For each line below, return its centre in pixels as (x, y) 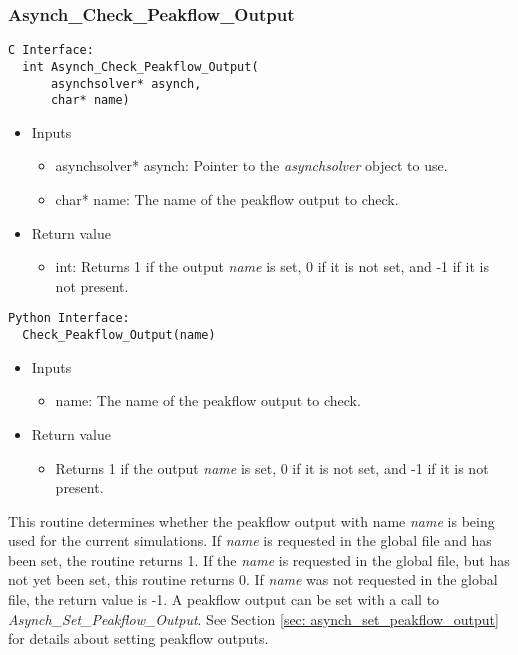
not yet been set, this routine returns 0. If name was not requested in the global (253, 579)
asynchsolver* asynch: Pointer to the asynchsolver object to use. (251, 165)
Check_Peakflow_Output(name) (119, 335)
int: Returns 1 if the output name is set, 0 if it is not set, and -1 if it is (272, 266)
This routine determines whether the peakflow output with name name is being (251, 520)
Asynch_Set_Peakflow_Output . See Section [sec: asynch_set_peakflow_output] (253, 618)
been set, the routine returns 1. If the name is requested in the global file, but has (259, 559)
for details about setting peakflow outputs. (138, 638)
